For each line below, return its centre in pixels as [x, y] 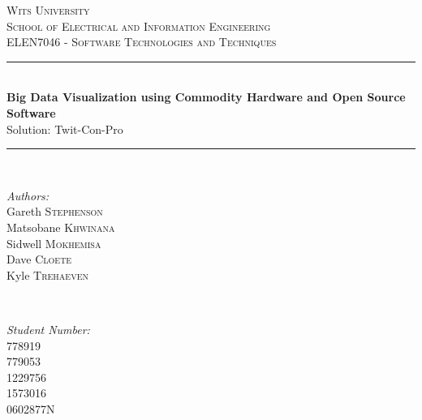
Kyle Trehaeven [47, 274]
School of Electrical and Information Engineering [139, 26]
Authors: [28, 195]
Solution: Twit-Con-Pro [65, 129]
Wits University [48, 10]
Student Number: [48, 329]
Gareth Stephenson [55, 211]
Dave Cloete [39, 259]
